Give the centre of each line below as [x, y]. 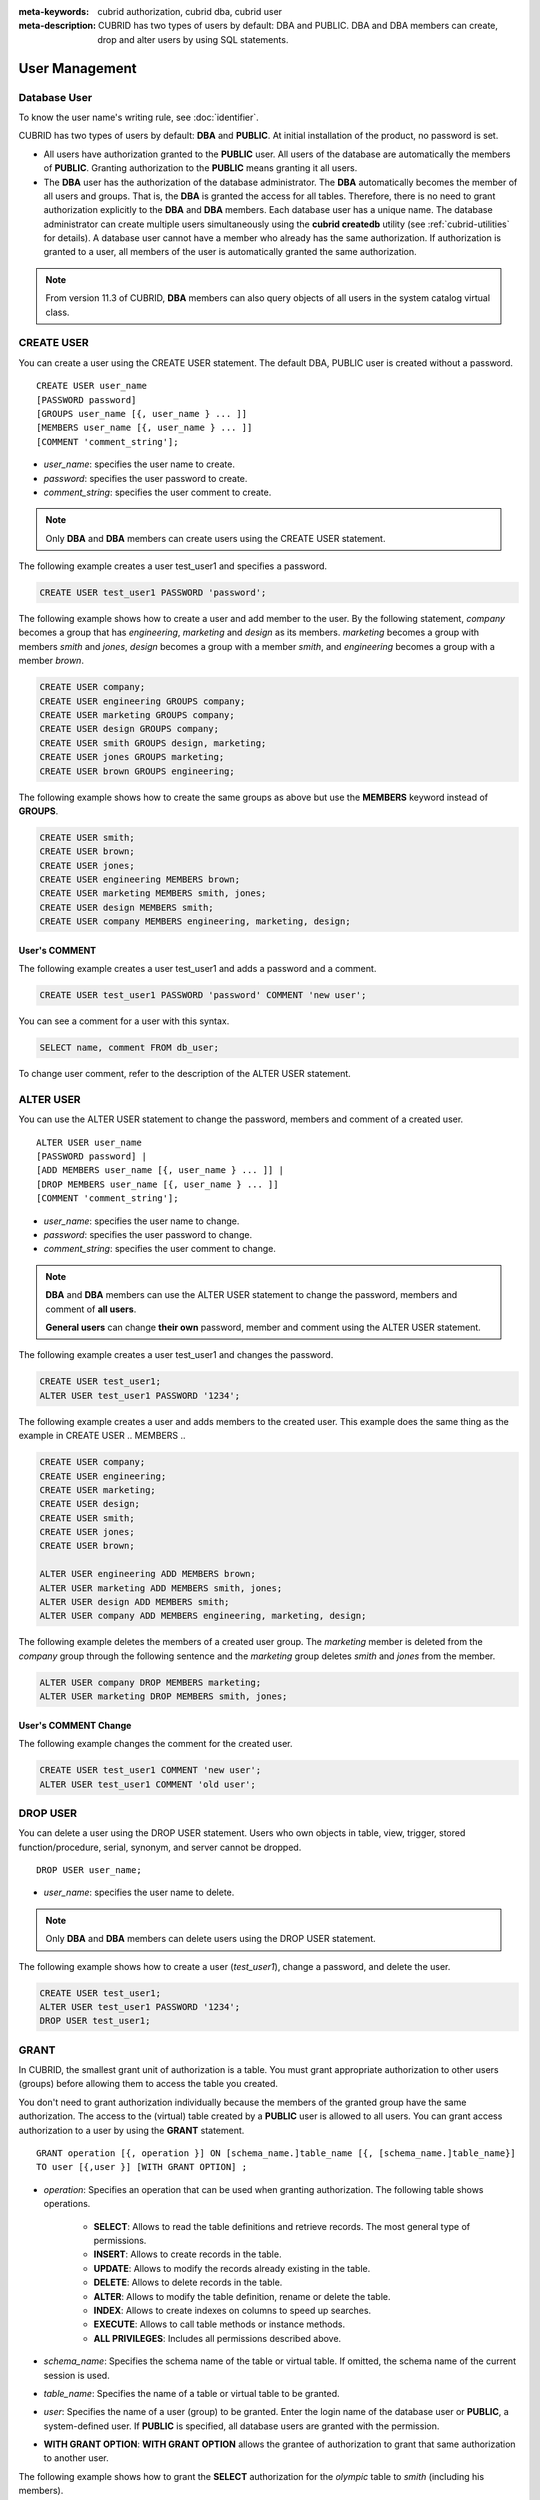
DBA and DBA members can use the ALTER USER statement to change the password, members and [251, 1295]
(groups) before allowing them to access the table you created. [148, 2084]
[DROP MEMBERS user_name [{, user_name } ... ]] [157, 1184]
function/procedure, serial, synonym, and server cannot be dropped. [160, 1847]
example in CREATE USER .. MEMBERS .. [102, 1436]
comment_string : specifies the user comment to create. [157, 492]
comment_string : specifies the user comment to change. [160, 1249]
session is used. [76, 2375]
